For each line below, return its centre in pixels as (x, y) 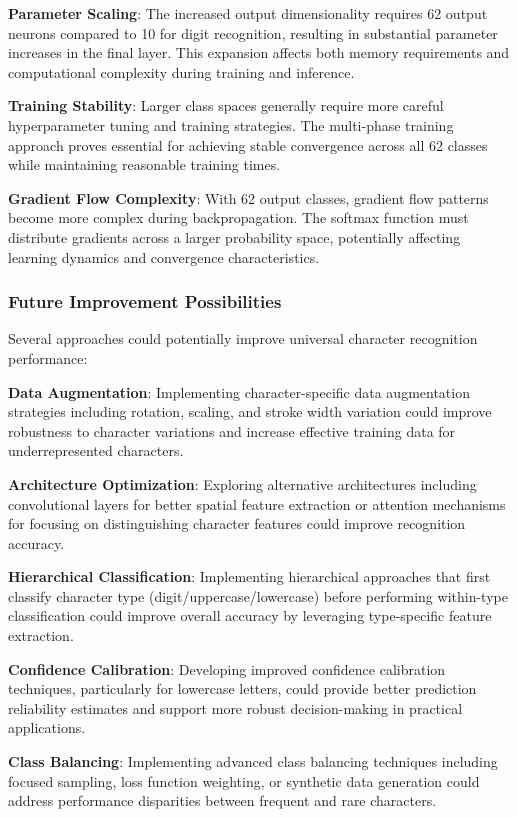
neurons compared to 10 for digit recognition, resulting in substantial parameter (253, 32)
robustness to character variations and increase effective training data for (232, 430)
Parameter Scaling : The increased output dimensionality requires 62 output (248, 13)
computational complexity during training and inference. (181, 71)
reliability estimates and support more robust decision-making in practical (235, 707)
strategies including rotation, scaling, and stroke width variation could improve (250, 411)
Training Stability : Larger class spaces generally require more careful (226, 105)
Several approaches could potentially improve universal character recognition (243, 338)
